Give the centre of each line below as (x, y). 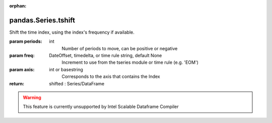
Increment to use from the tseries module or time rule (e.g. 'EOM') (130, 62)
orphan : (18, 6)
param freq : (22, 56)
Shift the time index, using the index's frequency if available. (72, 32)
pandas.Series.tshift (42, 20)
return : (17, 83)
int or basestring (66, 69)
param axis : (22, 69)
